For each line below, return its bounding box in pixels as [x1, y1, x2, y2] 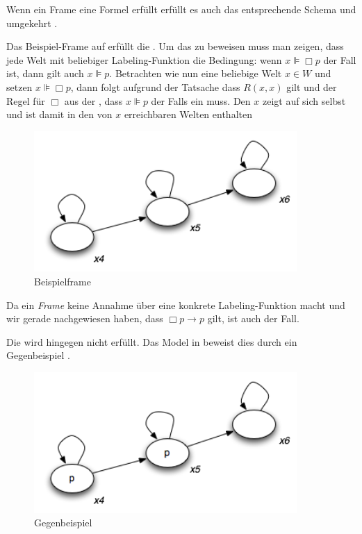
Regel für [6, 93, 45, 108]
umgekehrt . [6, 15, 58, 30]
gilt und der [286, 79, 337, 94]
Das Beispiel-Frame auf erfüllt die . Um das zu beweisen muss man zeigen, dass [6, 39, 344, 53]
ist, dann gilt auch [6, 66, 84, 81]
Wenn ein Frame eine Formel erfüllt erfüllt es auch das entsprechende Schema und [6, 2, 356, 16]
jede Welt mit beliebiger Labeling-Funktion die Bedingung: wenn [6, 52, 282, 67]
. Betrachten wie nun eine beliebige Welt [109, 66, 282, 81]
